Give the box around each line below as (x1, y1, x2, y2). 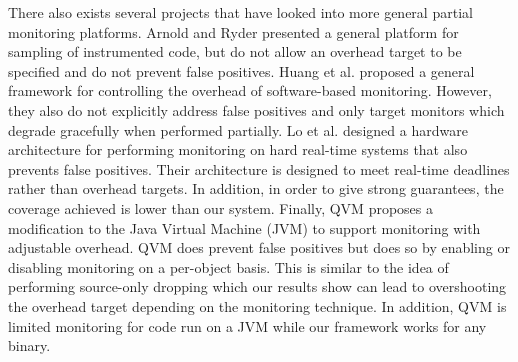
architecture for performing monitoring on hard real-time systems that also (8, 139, 468, 160)
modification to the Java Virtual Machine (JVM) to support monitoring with (8, 217, 481, 238)
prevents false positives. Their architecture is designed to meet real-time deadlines (8, 158, 510, 179)
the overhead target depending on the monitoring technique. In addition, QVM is (8, 295, 507, 316)
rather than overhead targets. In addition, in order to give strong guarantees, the (8, 178, 504, 199)
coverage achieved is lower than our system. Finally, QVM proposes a (8, 197, 433, 218)
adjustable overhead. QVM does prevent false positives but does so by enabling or (8, 237, 510, 258)
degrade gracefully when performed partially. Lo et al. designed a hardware (8, 119, 468, 140)
